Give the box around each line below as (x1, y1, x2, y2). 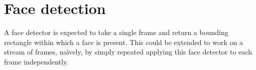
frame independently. (4, 56, 69, 66)
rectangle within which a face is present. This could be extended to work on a (4, 36, 243, 47)
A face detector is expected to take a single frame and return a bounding (4, 27, 228, 37)
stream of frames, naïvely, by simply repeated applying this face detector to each (4, 46, 252, 57)
